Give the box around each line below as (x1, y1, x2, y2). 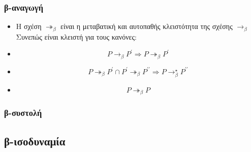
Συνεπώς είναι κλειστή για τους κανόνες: (16, 31, 137, 42)
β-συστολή (4, 106, 42, 119)
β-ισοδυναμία (4, 133, 66, 148)
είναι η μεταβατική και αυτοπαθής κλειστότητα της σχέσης (60, 21, 233, 32)
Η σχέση (16, 21, 42, 32)
